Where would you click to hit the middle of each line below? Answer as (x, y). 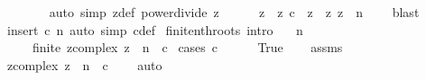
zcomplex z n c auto (84, 64)
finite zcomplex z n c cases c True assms (187, 47)
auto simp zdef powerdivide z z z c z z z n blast (234, 12)
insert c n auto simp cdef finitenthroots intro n (155, 29)
